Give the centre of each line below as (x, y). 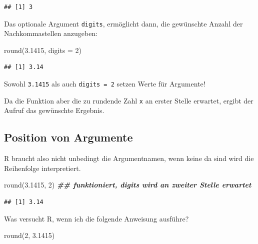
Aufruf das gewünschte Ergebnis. (54, 110)
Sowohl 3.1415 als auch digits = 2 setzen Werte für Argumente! (105, 84)
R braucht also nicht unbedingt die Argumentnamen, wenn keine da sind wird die (129, 158)
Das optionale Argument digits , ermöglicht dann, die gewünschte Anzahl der (123, 23)
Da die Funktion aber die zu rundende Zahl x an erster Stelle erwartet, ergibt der (129, 100)
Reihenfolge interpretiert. (42, 168)
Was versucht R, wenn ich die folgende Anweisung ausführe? (96, 218)
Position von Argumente (68, 137)
